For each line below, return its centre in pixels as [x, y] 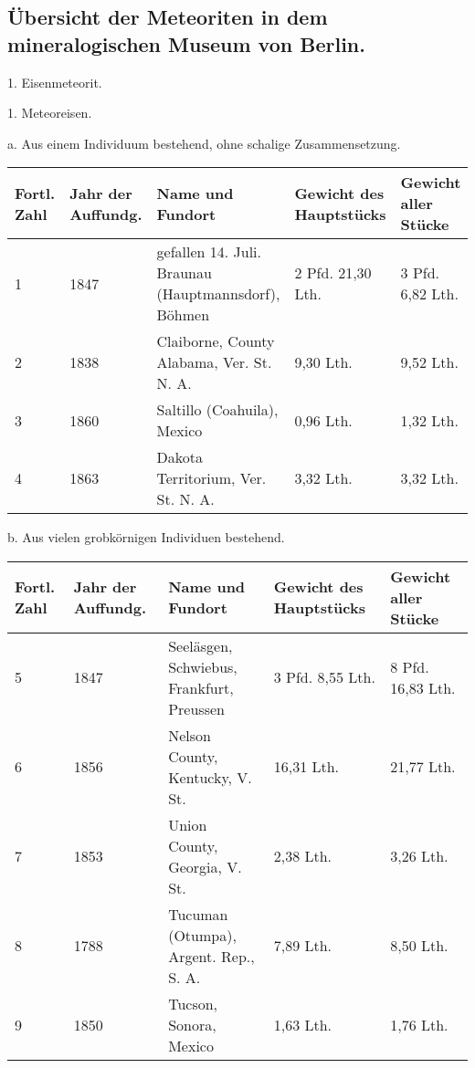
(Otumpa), [202, 935]
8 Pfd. [410, 666]
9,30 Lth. [323, 362]
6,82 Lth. [429, 294]
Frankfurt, [201, 687]
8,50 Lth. [419, 946]
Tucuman [198, 914]
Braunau [184, 273]
